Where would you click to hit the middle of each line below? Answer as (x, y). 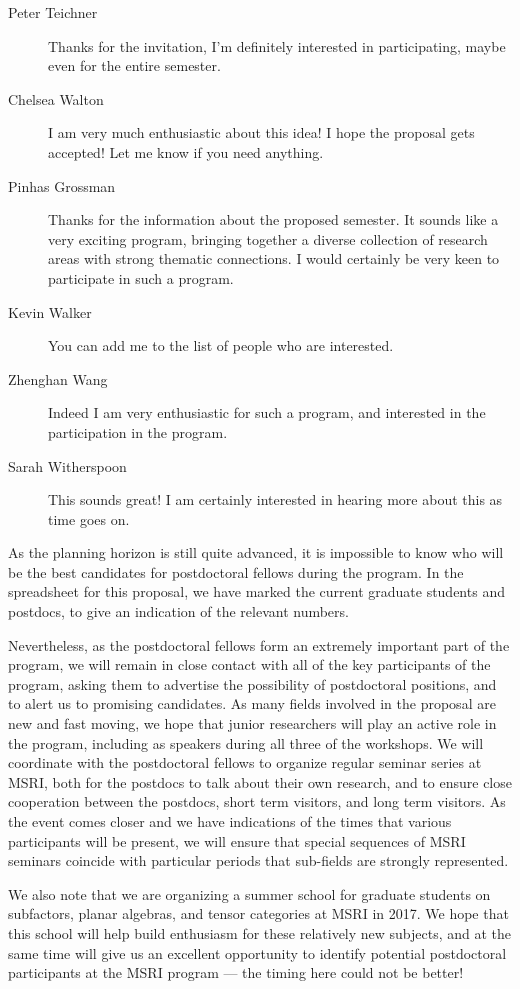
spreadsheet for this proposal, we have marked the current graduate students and (256, 591)
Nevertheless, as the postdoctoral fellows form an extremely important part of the (259, 644)
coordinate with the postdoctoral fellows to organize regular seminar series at (245, 762)
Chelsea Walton (56, 98)
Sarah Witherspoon (67, 465)
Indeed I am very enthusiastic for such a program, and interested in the (267, 412)
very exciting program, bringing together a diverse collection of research (268, 238)
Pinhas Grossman (62, 185)
